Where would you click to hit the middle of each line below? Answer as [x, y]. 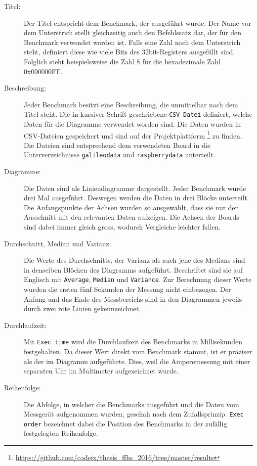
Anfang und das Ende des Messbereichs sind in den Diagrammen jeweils [133, 299]
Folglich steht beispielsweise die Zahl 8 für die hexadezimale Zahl [122, 61]
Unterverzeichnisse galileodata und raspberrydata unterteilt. [120, 155]
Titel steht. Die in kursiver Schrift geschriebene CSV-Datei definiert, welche [138, 114]
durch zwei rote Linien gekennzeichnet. [83, 308]
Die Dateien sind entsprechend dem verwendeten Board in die [117, 145]
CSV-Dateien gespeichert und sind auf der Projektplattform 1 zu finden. [133, 135]
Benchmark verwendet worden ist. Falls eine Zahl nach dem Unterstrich [132, 42]
